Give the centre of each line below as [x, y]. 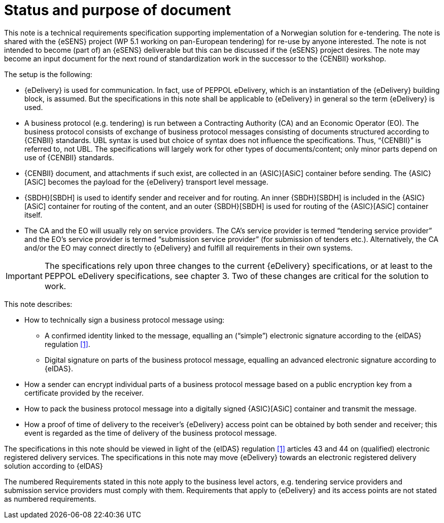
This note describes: [38, 304]
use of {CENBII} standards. [69, 157]
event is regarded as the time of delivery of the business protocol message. [151, 433]
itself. [33, 215]
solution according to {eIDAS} [54, 466]
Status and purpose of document [118, 10]
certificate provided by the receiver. [84, 393]
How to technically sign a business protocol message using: [125, 320]
